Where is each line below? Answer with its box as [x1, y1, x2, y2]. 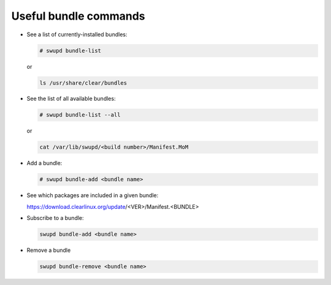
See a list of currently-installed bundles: [26, 31, 127, 38]
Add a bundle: [26, 160, 63, 167]
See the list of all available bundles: [26, 95, 116, 103]
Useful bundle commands [11, 9, 145, 23]
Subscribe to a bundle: [26, 214, 84, 222]
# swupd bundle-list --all [39, 111, 121, 119]
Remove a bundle [26, 246, 71, 254]
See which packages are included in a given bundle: [26, 192, 159, 199]
